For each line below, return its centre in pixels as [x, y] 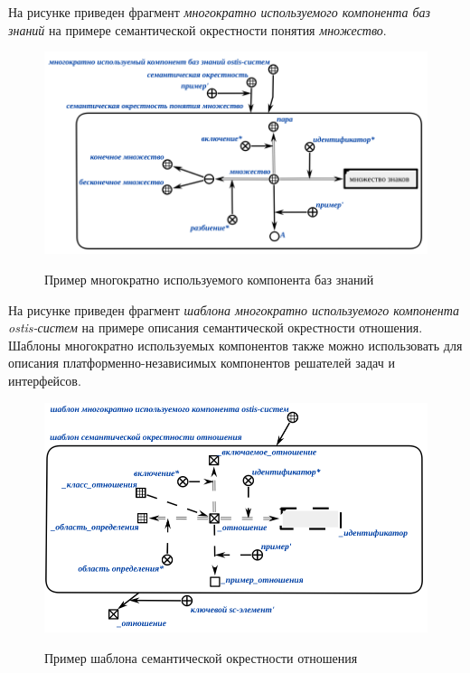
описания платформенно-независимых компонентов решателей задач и [202, 363]
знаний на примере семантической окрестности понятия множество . [197, 29]
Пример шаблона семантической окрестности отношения [201, 657]
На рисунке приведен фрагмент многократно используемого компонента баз [220, 12]
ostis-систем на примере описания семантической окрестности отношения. [216, 327]
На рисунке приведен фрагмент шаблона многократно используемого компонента [234, 309]
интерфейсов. [45, 381]
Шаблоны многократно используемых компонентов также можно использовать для [235, 345]
